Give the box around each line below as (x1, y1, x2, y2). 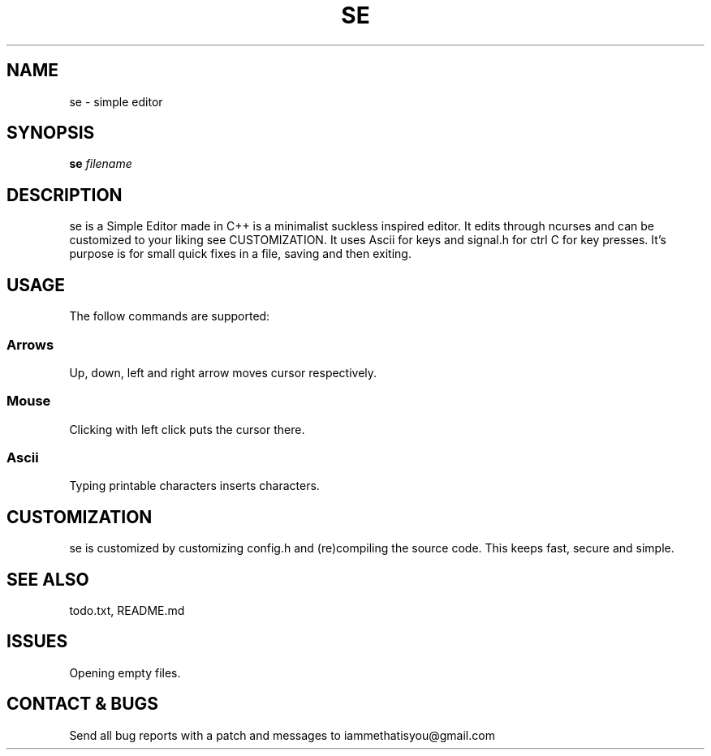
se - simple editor (69, 94, 163, 109)
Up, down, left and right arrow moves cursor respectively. (69, 365, 377, 380)
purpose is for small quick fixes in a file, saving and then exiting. (69, 247, 412, 261)
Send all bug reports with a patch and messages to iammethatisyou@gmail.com (69, 728, 495, 742)
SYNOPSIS (6, 122, 95, 144)
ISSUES (6, 631, 68, 652)
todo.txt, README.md (69, 604, 185, 618)
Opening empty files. (69, 665, 181, 680)
